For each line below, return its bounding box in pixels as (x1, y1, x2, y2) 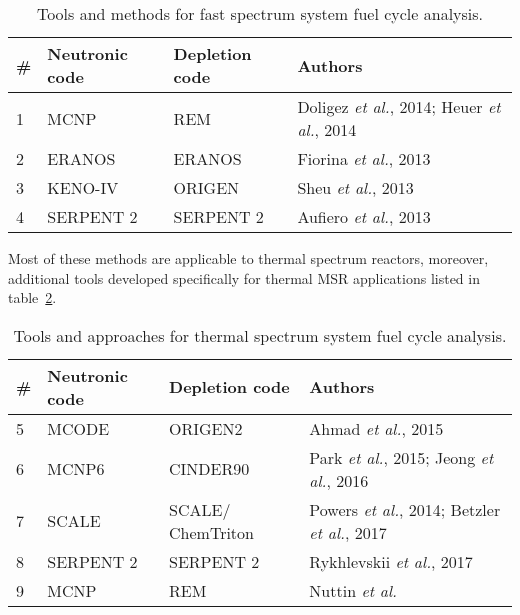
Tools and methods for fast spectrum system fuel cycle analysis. (36, 2, 484, 25)
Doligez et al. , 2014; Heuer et (297, 95, 501, 118)
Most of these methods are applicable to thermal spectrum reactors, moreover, (8, 248, 489, 268)
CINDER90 (169, 457, 250, 481)
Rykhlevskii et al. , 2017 (309, 549, 473, 573)
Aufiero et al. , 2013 (297, 205, 431, 228)
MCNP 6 (47, 457, 105, 481)
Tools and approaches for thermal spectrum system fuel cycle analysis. (13, 323, 507, 347)
